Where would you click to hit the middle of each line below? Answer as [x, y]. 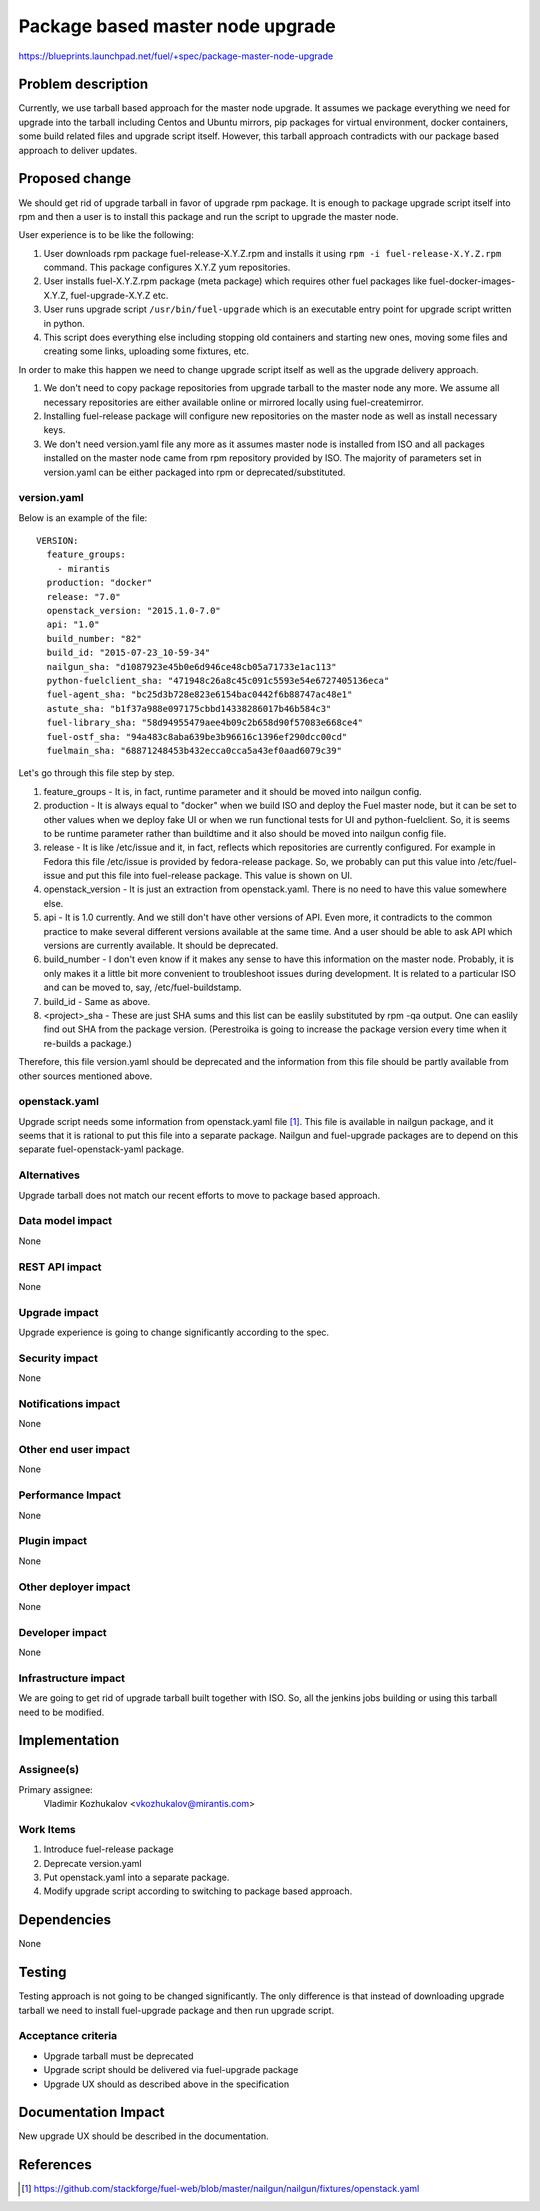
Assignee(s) [49, 1770]
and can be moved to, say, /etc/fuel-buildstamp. [142, 987]
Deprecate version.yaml [92, 1863]
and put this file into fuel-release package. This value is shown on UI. [210, 876]
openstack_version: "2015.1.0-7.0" [134, 611]
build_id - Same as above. [97, 1001]
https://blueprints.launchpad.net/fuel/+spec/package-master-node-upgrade [176, 56]
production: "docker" [99, 583]
